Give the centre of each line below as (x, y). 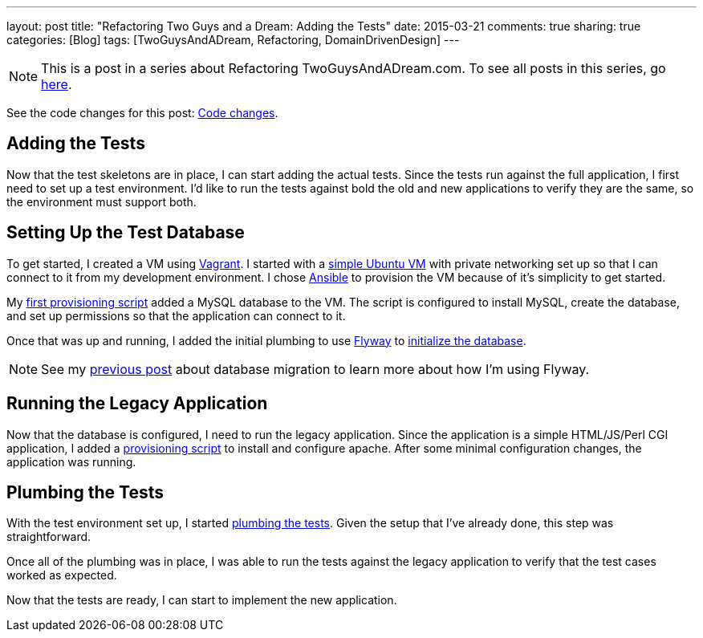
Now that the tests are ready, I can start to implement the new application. (202, 600)
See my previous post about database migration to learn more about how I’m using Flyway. (315, 369)
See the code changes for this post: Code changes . (142, 113)
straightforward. (49, 537)
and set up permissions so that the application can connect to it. (176, 315)
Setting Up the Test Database (126, 233)
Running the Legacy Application (137, 404)
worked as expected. (62, 575)
